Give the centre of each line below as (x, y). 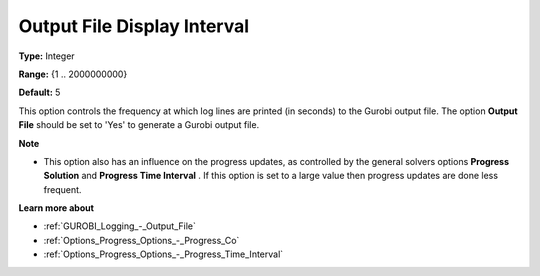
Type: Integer (46, 56)
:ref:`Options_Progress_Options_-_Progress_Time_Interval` (163, 254)
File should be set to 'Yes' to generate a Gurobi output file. (139, 125)
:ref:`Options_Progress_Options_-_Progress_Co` (141, 240)
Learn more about (56, 208)
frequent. (62, 189)
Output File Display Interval (134, 26)
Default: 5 (39, 92)
